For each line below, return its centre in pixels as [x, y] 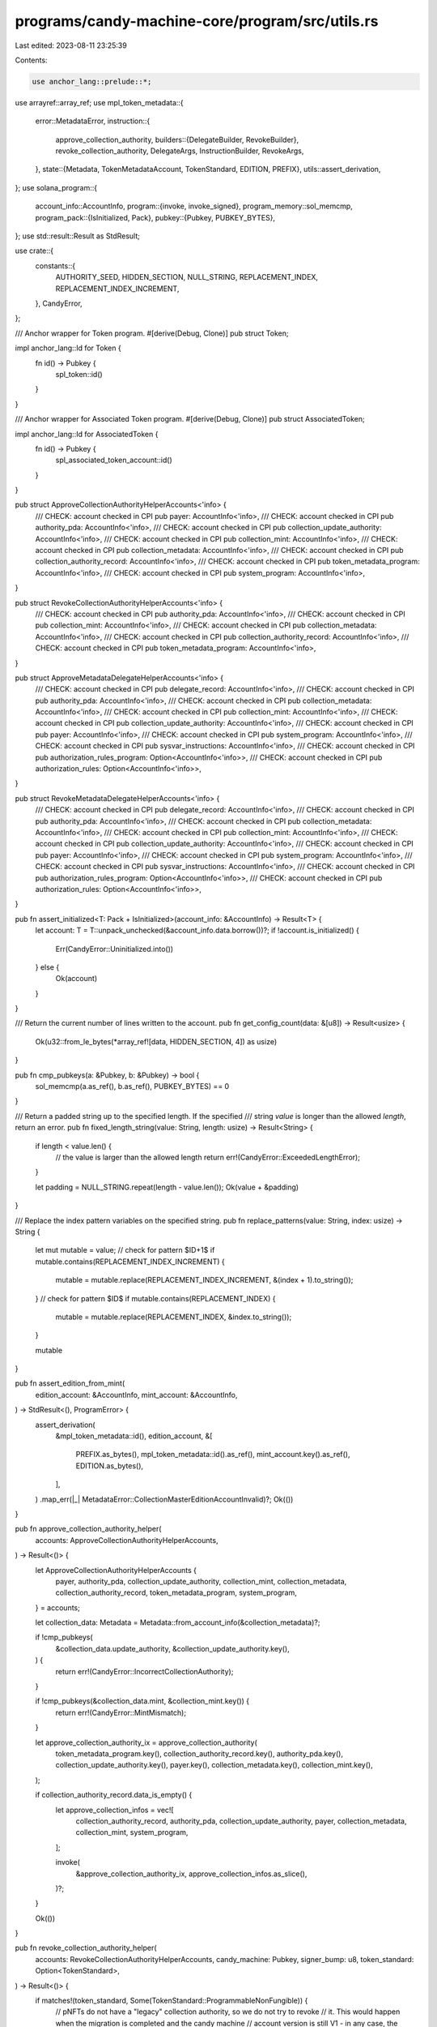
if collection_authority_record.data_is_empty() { [114, 1795]
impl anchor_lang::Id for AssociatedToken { [87, 434]
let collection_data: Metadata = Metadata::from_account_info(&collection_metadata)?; [178, 1622]
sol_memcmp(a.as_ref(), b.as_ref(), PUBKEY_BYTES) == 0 [132, 1086]
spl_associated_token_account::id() [114, 460]
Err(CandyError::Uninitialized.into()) [115, 949]
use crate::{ [34, 251]
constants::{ [55, 266]
